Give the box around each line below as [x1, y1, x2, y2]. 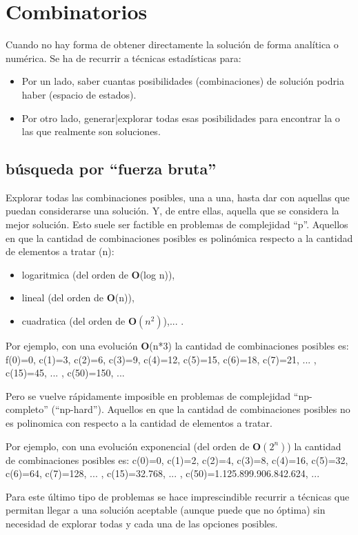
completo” [6, 402, 48, 416]
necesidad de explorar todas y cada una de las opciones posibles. [6, 516, 278, 530]
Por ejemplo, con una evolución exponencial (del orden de [6, 438, 250, 453]
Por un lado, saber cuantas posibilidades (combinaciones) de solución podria [21, 74, 344, 88]
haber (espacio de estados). [21, 87, 137, 101]
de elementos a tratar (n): [6, 244, 115, 259]
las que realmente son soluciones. [21, 124, 161, 139]
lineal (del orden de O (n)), [21, 290, 135, 305]
